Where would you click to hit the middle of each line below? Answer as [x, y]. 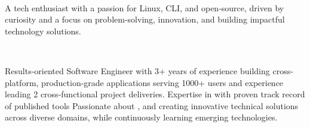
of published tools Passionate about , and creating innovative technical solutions [152, 105]
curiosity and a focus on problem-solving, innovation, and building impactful [145, 19]
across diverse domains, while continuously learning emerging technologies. [141, 117]
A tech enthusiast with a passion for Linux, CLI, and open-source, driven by [145, 7]
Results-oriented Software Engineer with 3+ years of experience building [137, 70]
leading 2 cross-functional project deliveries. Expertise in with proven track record [155, 94]
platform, [22, 82]
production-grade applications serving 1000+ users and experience [162, 82]
